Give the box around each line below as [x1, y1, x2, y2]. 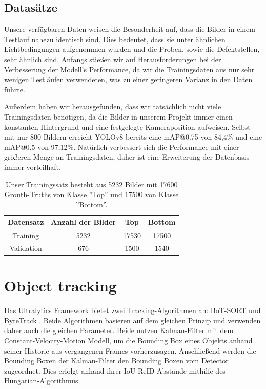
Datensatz [8, 217, 44, 227]
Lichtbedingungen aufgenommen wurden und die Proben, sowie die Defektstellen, [4, 44, 260, 54]
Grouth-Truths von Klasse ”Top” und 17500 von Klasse [4, 189, 179, 200]
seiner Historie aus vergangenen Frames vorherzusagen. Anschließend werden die [4, 345, 256, 356]
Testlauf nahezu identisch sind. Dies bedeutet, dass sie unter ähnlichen [4, 33, 226, 44]
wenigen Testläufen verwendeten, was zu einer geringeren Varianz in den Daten [4, 74, 253, 85]
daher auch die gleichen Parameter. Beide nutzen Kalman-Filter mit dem [4, 325, 234, 336]
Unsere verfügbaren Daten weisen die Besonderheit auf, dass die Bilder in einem [4, 24, 255, 34]
